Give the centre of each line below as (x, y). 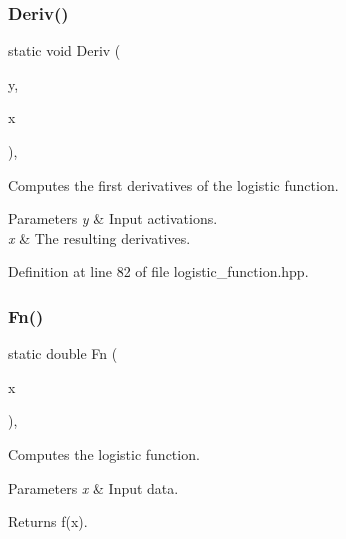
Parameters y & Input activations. (113, 218)
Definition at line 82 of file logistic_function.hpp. (158, 271)
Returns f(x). (48, 521)
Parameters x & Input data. (93, 487)
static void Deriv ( (64, 50)
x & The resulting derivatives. (99, 237)
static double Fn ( (63, 353)
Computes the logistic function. (104, 453)
